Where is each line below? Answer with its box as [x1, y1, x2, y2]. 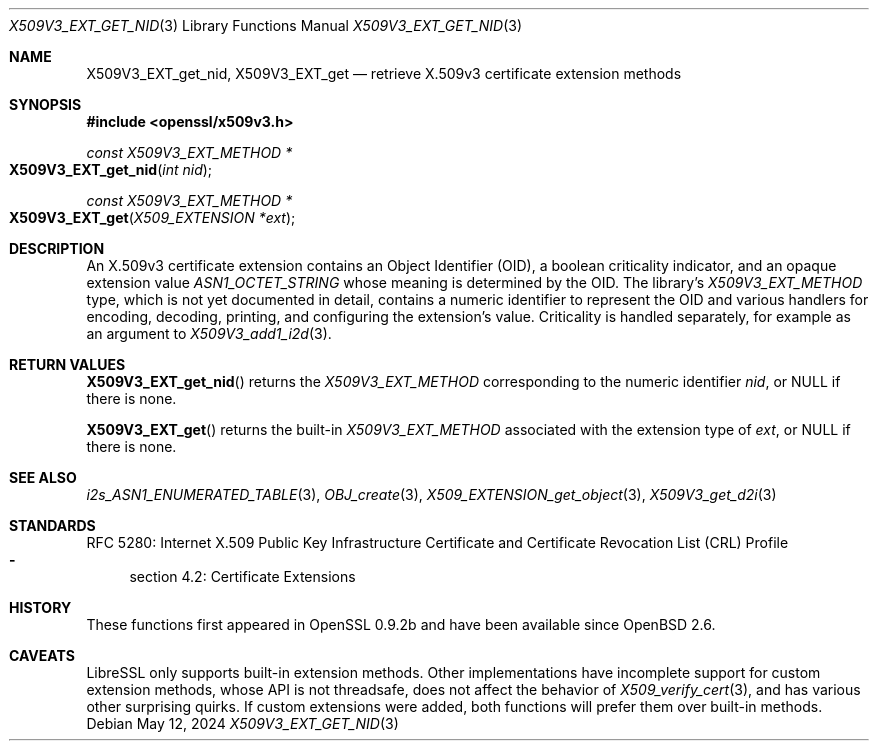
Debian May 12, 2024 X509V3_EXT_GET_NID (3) [86, 715, 399, 732]
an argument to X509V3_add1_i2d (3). [86, 325, 332, 342]
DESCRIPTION [9, 240, 105, 257]
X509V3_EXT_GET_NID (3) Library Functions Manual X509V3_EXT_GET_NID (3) [9, 17, 523, 34]
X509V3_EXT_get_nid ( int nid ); [9, 161, 213, 178]
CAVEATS [9, 647, 75, 664]
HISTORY [9, 599, 72, 616]
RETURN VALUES [9, 356, 126, 373]
